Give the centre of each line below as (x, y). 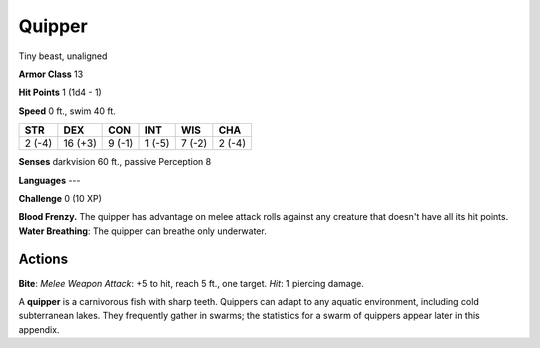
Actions (43, 259)
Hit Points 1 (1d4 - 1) (60, 92)
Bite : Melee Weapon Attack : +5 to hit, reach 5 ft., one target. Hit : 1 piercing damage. (191, 283)
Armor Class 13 (51, 74)
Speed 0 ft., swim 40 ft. (67, 111)
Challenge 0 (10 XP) (60, 198)
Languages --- (49, 180)
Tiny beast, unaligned (63, 56)
